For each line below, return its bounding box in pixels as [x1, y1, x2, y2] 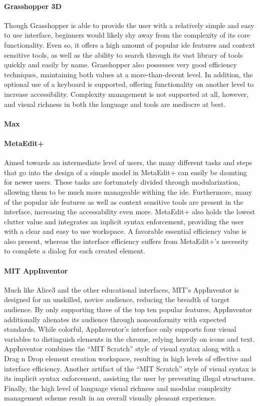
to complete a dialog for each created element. [4, 245, 145, 256]
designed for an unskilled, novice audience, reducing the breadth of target [4, 294, 230, 305]
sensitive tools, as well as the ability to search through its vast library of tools [4, 49, 243, 60]
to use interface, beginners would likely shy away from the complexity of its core [4, 30, 250, 40]
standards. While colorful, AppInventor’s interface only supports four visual [4, 324, 236, 334]
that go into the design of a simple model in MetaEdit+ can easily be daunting [4, 167, 247, 177]
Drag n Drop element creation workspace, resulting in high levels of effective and [4, 353, 252, 364]
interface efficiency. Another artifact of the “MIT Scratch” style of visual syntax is [4, 363, 256, 373]
